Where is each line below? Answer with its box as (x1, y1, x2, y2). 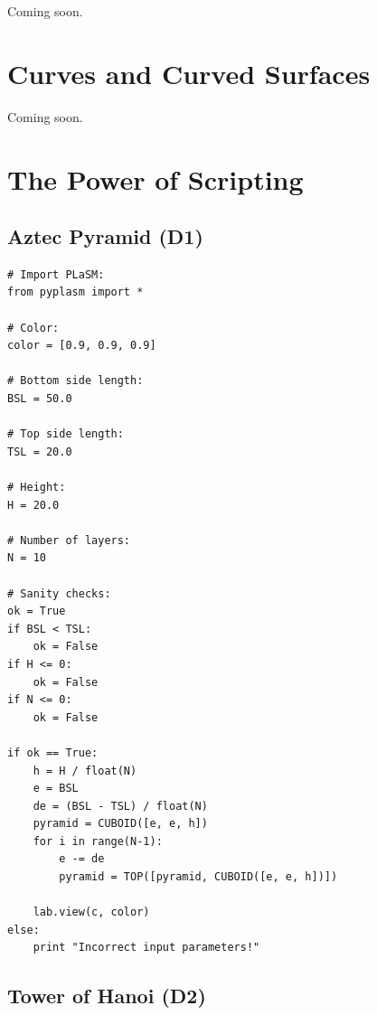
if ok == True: (7, 746, 99, 759)
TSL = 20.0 (7, 445, 72, 458)
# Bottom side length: (7, 374, 144, 388)
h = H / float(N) (33, 764, 137, 777)
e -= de (59, 852, 105, 866)
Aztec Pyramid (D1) (7, 222, 203, 250)
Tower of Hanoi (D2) (7, 982, 206, 1010)
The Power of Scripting (7, 160, 304, 197)
